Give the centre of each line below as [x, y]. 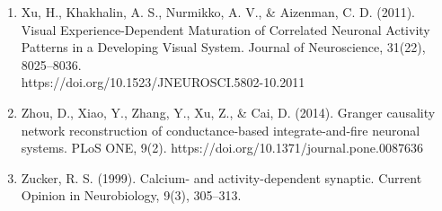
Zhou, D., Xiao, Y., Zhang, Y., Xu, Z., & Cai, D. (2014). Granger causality [228, 112]
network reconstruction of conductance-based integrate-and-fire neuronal [221, 130]
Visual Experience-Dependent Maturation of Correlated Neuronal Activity [225, 29]
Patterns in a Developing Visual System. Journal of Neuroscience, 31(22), [223, 47]
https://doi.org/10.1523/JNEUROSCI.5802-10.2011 [163, 82]
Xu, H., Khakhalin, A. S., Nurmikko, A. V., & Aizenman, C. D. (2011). [218, 12]
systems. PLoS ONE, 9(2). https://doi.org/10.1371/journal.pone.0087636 [222, 148]
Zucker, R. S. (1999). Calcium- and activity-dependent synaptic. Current [221, 177]
